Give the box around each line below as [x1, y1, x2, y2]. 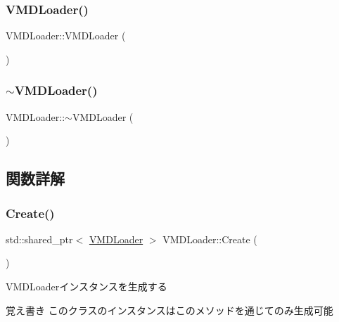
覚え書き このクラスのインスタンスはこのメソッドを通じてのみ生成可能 [6, 302, 333, 317]
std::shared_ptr [6, 231, 73, 246]
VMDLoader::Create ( [162, 231, 257, 246]
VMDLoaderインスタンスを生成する [6, 279, 167, 293]
